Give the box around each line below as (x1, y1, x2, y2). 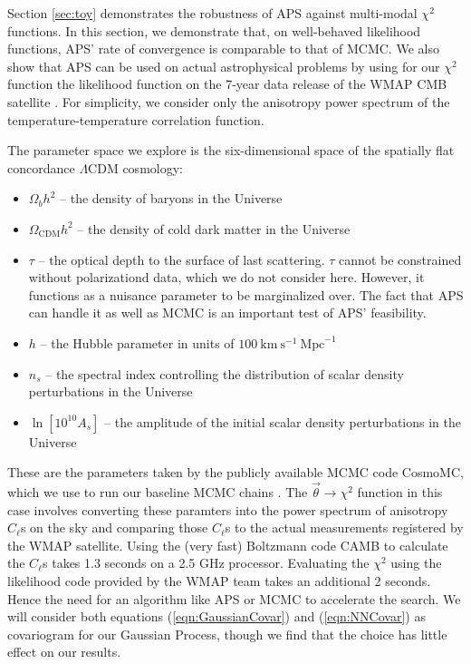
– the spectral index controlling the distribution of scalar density (45, 364, 404, 383)
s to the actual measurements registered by (225, 518, 464, 537)
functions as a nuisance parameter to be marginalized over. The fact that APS (28, 285, 464, 304)
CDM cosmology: (88, 158, 183, 177)
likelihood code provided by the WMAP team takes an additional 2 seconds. (7, 571, 431, 591)
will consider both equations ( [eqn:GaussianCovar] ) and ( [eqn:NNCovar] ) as (7, 607, 426, 626)
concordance (7, 158, 75, 177)
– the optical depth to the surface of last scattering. (38, 249, 325, 269)
